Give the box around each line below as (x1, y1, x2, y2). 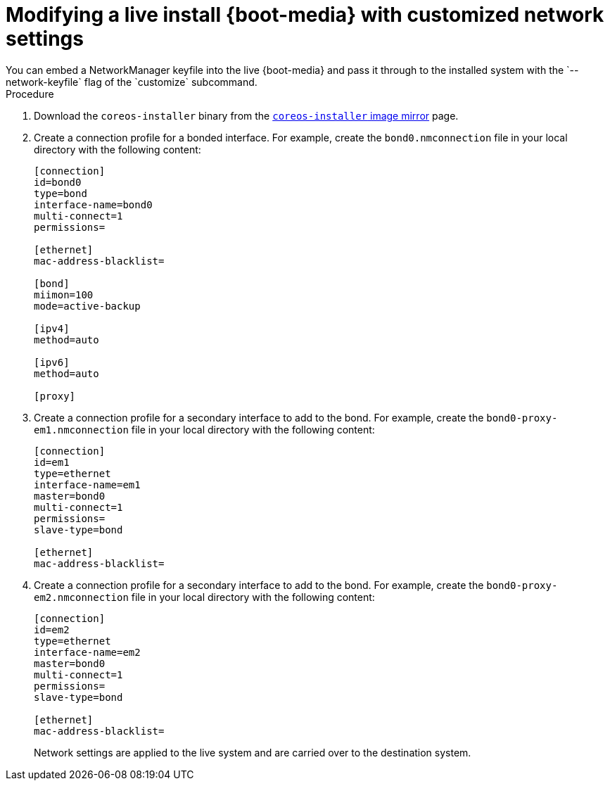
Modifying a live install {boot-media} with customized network (6, 3, 604, 27)
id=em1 (34, 456, 70, 468)
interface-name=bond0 (34, 198, 153, 210)
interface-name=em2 (34, 646, 141, 658)
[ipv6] (34, 356, 70, 368)
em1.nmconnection (34, 424, 129, 436)
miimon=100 (34, 289, 94, 300)
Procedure (6, 87, 54, 100)
